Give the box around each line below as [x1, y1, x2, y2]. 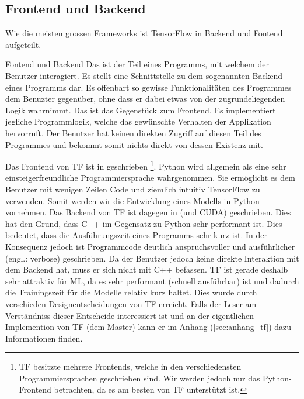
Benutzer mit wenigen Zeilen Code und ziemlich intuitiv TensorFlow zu [5, 183, 260, 195]
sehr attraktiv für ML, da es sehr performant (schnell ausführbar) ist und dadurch [5, 274, 299, 287]
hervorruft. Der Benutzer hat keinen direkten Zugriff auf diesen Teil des [5, 126, 261, 139]
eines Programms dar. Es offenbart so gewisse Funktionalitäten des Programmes [5, 81, 292, 93]
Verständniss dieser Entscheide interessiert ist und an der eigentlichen [5, 309, 254, 321]
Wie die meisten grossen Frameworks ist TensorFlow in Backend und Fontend [5, 27, 283, 39]
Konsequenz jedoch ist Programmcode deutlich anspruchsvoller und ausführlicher [5, 240, 295, 252]
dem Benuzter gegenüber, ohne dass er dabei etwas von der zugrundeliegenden [5, 92, 285, 105]
